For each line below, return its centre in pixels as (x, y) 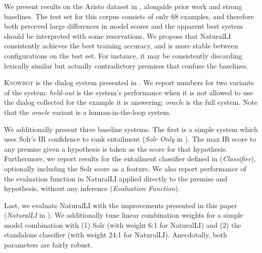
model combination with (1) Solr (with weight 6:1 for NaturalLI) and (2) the (123, 225)
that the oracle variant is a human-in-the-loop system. (88, 112)
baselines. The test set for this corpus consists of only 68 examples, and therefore (129, 16)
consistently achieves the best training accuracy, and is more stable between (121, 46)
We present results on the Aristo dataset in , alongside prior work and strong (123, 6)
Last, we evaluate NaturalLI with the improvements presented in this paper (121, 205)
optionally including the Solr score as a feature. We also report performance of (125, 168)
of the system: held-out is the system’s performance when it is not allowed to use (128, 92)
